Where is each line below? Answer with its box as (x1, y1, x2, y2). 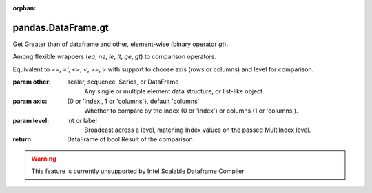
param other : (12, 78, 52, 86)
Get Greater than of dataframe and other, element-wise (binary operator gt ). (12, 40, 229, 48)
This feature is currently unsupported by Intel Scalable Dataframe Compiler (31, 167, 245, 175)
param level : (12, 116, 50, 124)
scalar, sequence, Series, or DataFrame (67, 78, 179, 86)
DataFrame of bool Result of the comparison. (67, 135, 195, 144)
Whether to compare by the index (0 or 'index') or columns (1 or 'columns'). (84, 106, 299, 115)
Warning (31, 155, 56, 163)
